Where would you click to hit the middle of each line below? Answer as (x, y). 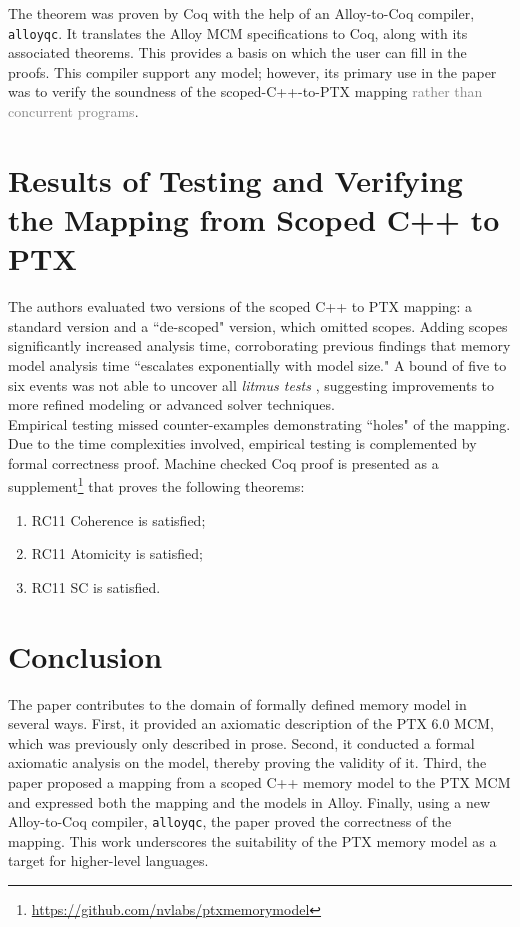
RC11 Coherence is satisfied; (118, 519)
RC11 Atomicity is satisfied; (117, 553)
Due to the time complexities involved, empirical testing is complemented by (242, 443)
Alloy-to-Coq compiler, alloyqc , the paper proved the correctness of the (230, 821)
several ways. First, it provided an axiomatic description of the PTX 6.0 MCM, (251, 723)
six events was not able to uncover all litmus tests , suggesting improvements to (251, 384)
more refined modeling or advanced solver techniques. (171, 404)
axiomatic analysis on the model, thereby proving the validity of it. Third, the (247, 762)
